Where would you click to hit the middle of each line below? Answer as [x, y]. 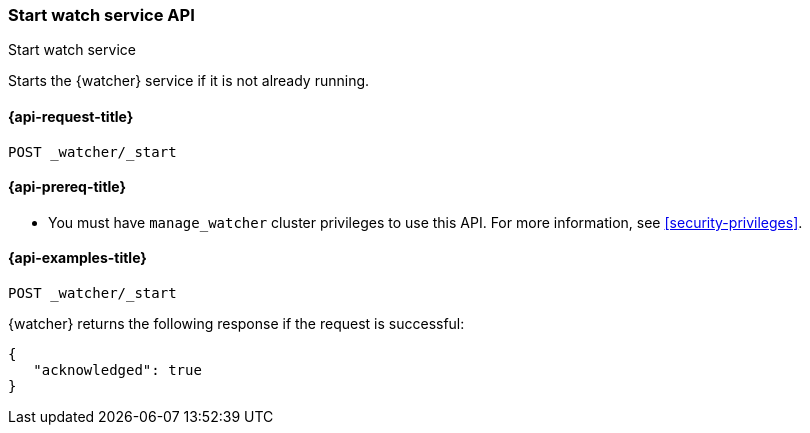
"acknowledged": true [117, 370]
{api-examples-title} [77, 258]
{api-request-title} [71, 116]
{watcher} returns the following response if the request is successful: [236, 324]
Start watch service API [101, 15]
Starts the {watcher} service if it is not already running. [189, 81]
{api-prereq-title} [67, 187]
